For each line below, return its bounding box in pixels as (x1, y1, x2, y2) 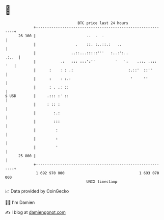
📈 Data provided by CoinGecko (5, 188, 69, 194)
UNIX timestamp (86, 179, 118, 184)
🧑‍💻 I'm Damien (5, 199, 35, 205)
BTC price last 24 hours (78, 21, 129, 25)
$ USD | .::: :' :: (5, 93, 69, 98)
